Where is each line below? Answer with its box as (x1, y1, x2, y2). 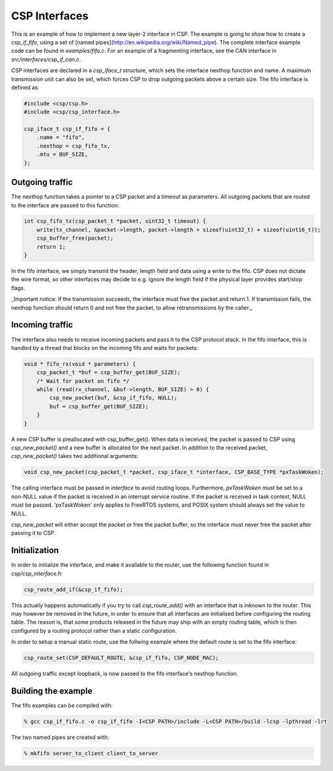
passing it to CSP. (11, 530, 56, 537)
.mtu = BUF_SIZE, (36, 151, 88, 158)
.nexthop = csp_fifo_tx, (36, 143, 111, 149)
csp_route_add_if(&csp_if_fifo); (24, 586, 124, 593)
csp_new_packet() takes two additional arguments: (11, 453, 139, 460)
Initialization (11, 545, 59, 556)
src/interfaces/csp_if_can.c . (11, 55, 81, 63)
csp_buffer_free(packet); (36, 235, 114, 242)
